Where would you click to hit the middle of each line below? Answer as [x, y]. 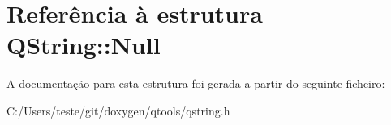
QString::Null [84, 45]
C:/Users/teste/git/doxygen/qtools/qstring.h [118, 110]
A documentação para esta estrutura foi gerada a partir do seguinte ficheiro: [196, 83]
